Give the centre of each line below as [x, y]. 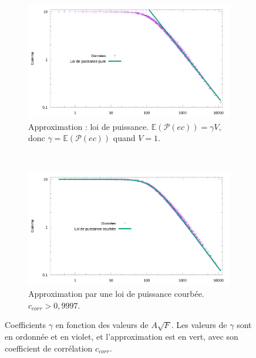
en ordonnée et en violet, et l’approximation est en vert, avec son [122, 337]
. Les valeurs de [199, 325]
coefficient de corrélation [49, 348]
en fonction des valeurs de [102, 325]
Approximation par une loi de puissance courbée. [116, 294]
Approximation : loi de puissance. [89, 126]
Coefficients [26, 325]
